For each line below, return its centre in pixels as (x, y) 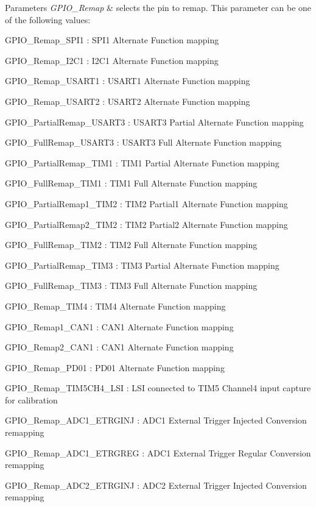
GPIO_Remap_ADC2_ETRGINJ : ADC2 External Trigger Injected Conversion (156, 485)
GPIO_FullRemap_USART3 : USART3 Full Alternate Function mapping (143, 142)
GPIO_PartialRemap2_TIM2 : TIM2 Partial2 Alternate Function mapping (146, 224)
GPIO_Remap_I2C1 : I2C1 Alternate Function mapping (112, 60)
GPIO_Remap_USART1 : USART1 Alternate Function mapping (128, 81)
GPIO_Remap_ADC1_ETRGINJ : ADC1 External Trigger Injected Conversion (156, 420)
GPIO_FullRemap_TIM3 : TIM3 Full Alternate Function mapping (131, 285)
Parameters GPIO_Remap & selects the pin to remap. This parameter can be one (158, 7)
